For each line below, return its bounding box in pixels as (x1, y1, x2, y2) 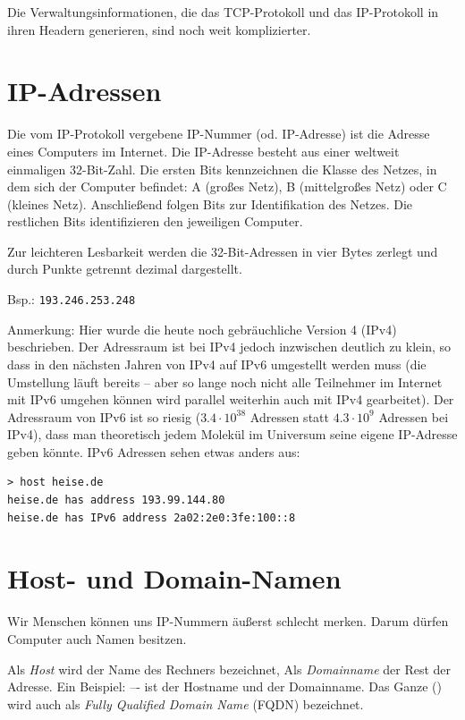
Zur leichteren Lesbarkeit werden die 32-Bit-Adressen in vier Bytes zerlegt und (7, 241, 438, 260)
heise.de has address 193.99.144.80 (7, 494, 225, 507)
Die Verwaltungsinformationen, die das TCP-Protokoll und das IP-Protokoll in (7, 3, 439, 21)
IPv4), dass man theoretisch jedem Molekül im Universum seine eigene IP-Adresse (7, 425, 458, 444)
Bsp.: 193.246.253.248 (7, 290, 136, 309)
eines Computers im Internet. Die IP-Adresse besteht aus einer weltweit (7, 141, 400, 160)
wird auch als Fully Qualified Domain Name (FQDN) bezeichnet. (7, 694, 364, 713)
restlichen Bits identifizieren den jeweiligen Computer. (7, 212, 303, 231)
